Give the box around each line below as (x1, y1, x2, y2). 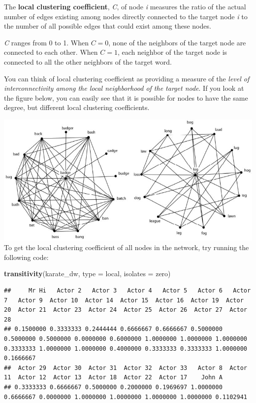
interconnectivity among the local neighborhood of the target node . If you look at (4, 83, 244, 93)
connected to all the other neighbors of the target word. (4, 56, 172, 67)
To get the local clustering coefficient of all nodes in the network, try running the (4, 242, 249, 253)
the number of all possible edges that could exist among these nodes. (4, 21, 211, 31)
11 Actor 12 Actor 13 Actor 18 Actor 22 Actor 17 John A (4, 374, 223, 381)
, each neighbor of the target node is (117, 47, 227, 57)
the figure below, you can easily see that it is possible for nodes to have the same (4, 92, 248, 103)
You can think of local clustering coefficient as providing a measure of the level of (4, 73, 250, 83)
